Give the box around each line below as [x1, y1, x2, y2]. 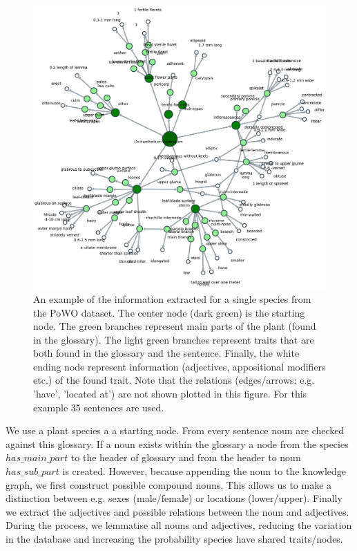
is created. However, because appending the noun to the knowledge [62, 464, 347, 478]
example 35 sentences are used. [33, 400, 164, 414]
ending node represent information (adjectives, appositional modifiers [33, 359, 326, 373]
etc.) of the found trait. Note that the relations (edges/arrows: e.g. [33, 373, 315, 387]
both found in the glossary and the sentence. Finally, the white [33, 346, 300, 360]
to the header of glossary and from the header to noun [70, 450, 301, 465]
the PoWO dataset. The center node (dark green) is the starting [33, 305, 305, 319]
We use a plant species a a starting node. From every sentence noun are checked [6, 423, 345, 438]
